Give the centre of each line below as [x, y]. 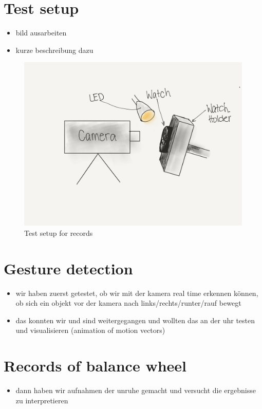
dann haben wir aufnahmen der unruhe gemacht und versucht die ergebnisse [136, 390]
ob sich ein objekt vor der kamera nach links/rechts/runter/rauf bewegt [128, 303]
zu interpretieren [42, 400]
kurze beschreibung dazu [54, 50]
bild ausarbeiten [41, 33]
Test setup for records [59, 233]
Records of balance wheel [95, 366]
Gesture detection [68, 268]
